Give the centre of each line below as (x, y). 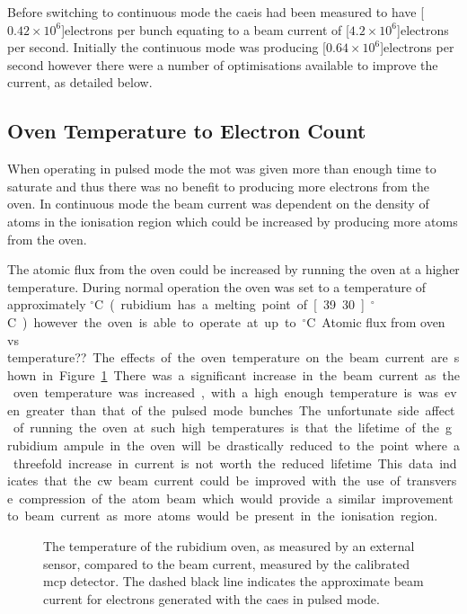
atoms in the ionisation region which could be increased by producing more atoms (233, 221)
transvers (432, 481)
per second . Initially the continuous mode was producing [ (167, 47)
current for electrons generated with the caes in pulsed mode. (211, 598)
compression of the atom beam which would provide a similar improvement (236, 498)
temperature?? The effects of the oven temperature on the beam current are (228, 357)
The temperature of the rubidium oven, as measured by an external (229, 546)
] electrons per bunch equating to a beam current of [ (205, 29)
